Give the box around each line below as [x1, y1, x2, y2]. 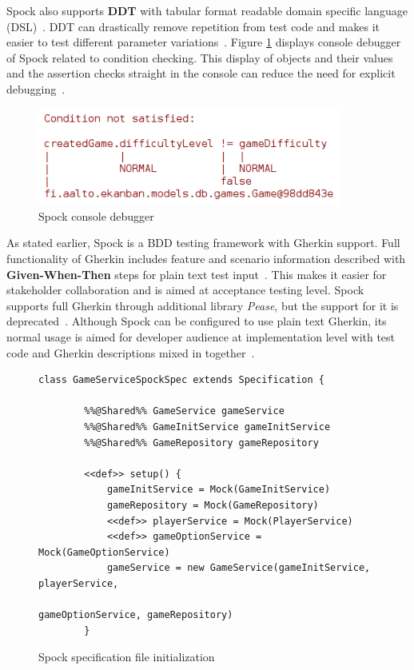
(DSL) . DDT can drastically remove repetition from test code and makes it [6, 18, 380, 34]
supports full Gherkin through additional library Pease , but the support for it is [6, 297, 399, 313]
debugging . [6, 80, 66, 97]
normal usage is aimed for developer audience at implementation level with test [6, 329, 396, 345]
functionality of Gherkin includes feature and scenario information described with [6, 250, 406, 267]
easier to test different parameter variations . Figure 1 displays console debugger [6, 34, 401, 50]
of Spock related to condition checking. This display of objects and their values [6, 49, 393, 66]
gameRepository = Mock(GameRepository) [106, 499, 319, 511]
